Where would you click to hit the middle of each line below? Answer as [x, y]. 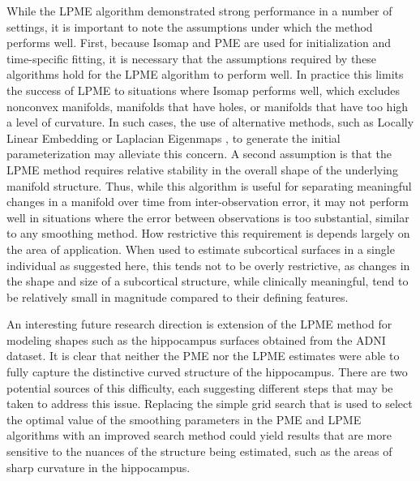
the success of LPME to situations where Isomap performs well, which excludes [204, 90]
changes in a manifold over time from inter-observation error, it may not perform [208, 202]
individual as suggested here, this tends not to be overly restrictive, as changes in [208, 265]
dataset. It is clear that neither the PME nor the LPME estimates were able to [203, 356]
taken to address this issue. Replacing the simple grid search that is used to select [210, 404]
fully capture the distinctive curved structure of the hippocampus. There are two [207, 372]
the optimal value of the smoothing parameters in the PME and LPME [184, 419]
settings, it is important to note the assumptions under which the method [190, 26]
